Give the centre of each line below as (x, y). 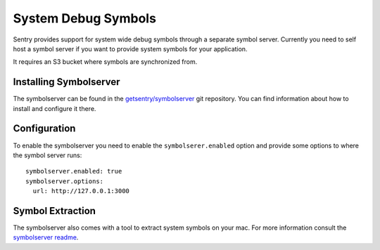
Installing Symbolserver (66, 82)
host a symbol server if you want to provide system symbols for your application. (130, 48)
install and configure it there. (55, 108)
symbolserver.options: (65, 181)
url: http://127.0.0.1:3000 (81, 191)
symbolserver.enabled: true (74, 171)
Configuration (44, 129)
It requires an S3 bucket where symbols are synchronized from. (105, 62)
